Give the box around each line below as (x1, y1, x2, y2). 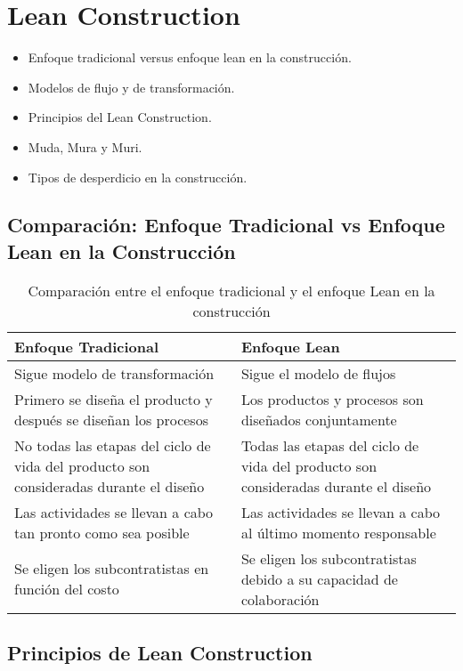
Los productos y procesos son (240, 388, 424, 409)
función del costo (14, 578, 119, 600)
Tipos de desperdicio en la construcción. (28, 167, 248, 186)
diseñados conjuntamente (240, 408, 397, 430)
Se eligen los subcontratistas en (14, 558, 209, 579)
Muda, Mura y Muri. (28, 137, 142, 156)
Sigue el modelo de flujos (240, 362, 396, 384)
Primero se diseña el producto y (14, 388, 213, 409)
